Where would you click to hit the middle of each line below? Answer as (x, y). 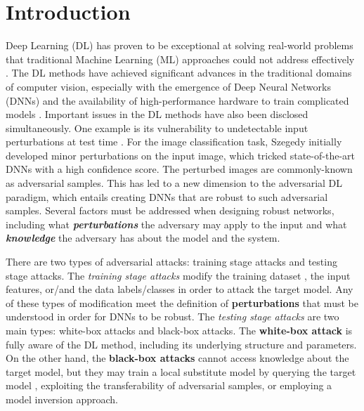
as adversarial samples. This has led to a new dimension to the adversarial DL (174, 183)
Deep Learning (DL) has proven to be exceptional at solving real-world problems (180, 45)
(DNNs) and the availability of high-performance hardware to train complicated (177, 100)
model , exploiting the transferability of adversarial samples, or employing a (169, 385)
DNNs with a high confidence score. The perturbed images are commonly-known (179, 169)
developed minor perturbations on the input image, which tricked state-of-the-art (180, 155)
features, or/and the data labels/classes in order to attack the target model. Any (180, 289)
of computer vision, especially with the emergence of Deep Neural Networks (168, 86)
